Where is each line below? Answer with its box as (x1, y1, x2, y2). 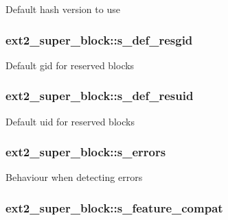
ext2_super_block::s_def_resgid (5, 31, 193, 48)
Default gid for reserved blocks (5, 58, 135, 72)
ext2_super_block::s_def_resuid (5, 87, 194, 104)
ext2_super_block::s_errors (5, 143, 166, 160)
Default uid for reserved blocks (5, 114, 135, 128)
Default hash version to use (5, 2, 120, 16)
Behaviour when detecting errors (5, 170, 143, 184)
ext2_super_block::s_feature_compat (5, 199, 223, 216)
